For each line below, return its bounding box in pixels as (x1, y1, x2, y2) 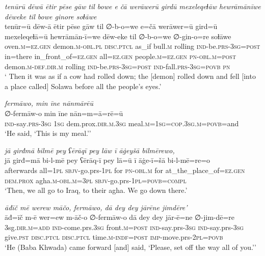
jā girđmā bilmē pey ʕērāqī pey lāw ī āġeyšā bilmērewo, (5, 145, 175, 155)
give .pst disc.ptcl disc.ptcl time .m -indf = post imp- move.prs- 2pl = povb (5, 232, 223, 242)
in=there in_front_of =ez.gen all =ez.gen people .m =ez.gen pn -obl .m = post (5, 50, 236, 61)
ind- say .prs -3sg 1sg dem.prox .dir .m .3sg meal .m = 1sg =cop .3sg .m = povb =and (5, 118, 239, 128)
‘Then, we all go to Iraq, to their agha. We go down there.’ (5, 185, 188, 195)
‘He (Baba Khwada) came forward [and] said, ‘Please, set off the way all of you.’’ (5, 242, 256, 252)
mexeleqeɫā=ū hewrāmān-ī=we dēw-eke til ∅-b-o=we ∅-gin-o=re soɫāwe (5, 31, 231, 41)
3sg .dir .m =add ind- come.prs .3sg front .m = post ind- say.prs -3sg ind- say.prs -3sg (5, 221, 244, 232)
